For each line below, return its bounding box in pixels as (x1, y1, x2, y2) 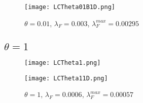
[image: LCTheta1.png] (24, 59, 101, 67)
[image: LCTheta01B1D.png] (24, 4, 115, 11)
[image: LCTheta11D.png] (24, 74, 108, 82)
